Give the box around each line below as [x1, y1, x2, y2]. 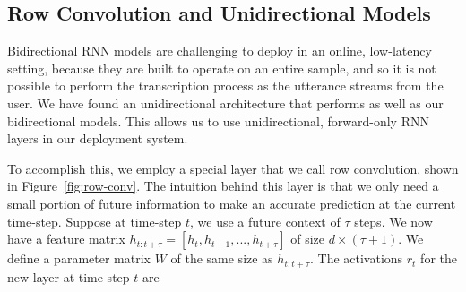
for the [420, 249, 457, 268]
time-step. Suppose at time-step [7, 211, 182, 230]
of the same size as [170, 249, 273, 268]
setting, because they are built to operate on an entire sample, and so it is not [7, 58, 436, 77]
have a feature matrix [7, 229, 125, 248]
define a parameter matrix [7, 249, 151, 268]
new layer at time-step [7, 267, 130, 286]
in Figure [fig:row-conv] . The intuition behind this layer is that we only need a [7, 176, 439, 195]
